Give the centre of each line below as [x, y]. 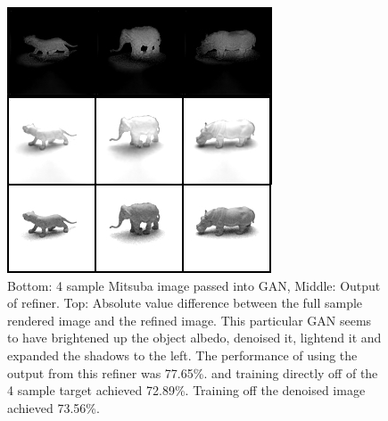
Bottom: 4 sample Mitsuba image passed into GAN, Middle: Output [194, 285]
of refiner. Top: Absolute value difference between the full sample [185, 303]
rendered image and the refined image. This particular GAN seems [190, 320]
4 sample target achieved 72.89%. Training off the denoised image [186, 390]
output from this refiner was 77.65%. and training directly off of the [193, 372]
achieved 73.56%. [54, 407]
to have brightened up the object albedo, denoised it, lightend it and [194, 338]
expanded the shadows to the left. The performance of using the [182, 355]
